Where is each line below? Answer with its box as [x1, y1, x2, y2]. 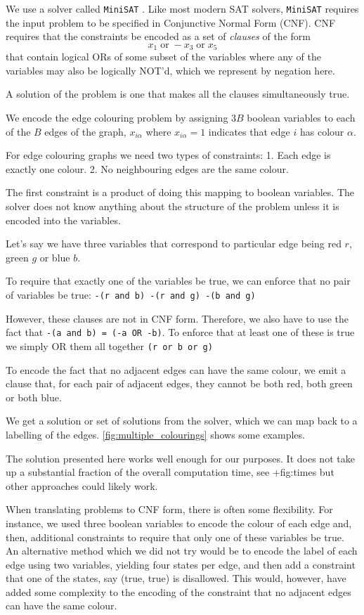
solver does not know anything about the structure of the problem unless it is [6, 199, 339, 214]
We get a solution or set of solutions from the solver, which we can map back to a [6, 413, 358, 428]
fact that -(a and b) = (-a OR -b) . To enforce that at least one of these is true [6, 325, 355, 339]
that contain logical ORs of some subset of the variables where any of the [6, 49, 322, 64]
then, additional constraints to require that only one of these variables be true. [6, 529, 344, 544]
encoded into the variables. [6, 212, 121, 227]
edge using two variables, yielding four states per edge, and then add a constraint [6, 557, 356, 571]
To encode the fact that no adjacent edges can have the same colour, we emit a [6, 362, 346, 377]
